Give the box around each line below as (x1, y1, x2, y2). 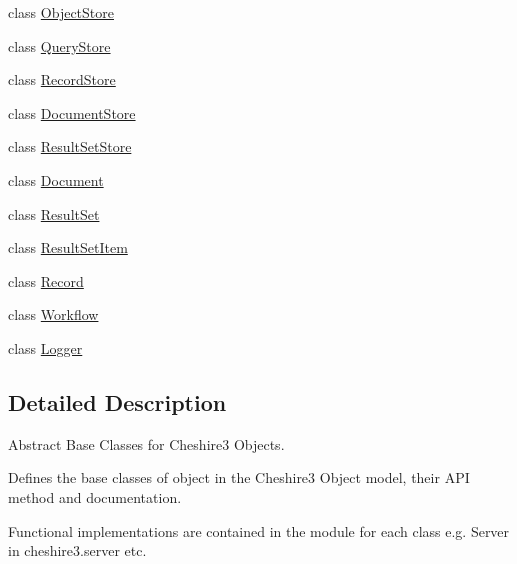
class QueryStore (8, 35, 111, 56)
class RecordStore (8, 69, 116, 90)
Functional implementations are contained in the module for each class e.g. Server (8, 520, 510, 541)
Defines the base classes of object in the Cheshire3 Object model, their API (8, 467, 470, 488)
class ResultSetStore (8, 136, 132, 157)
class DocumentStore (8, 102, 136, 123)
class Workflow (8, 304, 99, 325)
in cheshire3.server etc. (8, 540, 147, 561)
